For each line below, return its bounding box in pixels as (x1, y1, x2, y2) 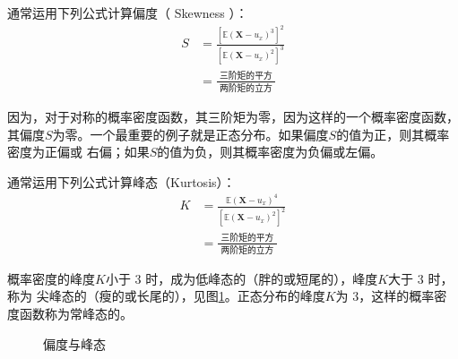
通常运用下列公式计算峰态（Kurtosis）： (7, 172, 236, 191)
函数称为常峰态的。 (19, 304, 133, 323)
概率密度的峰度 (7, 269, 95, 287)
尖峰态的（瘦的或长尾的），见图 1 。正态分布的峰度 (36, 286, 325, 305)
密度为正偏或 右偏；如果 (7, 142, 150, 161)
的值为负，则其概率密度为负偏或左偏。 (157, 142, 384, 161)
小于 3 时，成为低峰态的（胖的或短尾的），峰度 (105, 269, 378, 287)
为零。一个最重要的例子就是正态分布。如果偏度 (52, 124, 329, 143)
